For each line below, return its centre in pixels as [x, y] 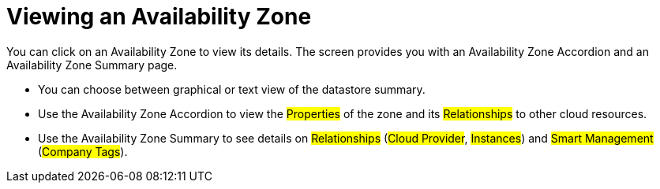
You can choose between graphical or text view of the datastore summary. [232, 89]
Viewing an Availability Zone [159, 17]
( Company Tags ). [83, 151]
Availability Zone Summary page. [92, 65]
